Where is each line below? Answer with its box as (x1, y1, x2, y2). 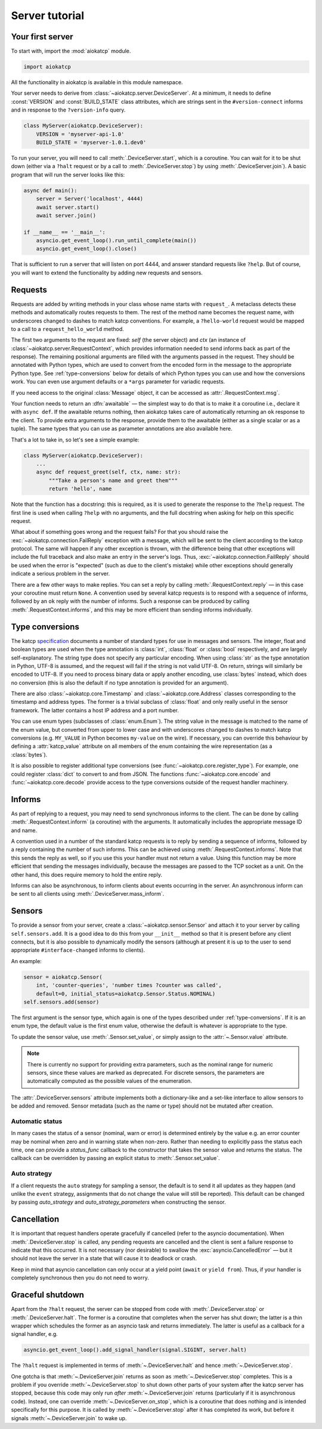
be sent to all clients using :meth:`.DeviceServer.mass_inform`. (11, 890, 165, 898)
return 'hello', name (48, 485, 112, 492)
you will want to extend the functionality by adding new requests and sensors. (11, 269, 203, 276)
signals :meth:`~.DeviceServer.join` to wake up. (11, 1414, 127, 1422)
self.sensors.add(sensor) (23, 999, 100, 1006)
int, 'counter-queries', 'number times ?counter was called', (36, 982, 222, 989)
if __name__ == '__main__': (23, 228, 106, 236)
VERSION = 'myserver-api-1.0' (36, 131, 125, 137)
